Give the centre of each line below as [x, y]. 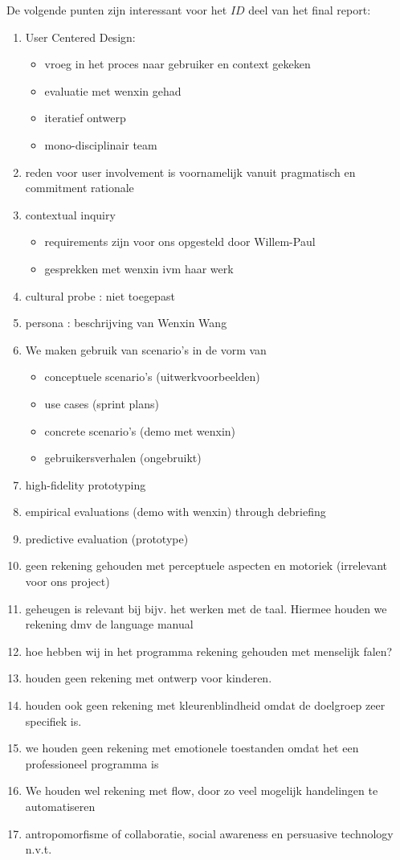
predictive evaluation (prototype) [107, 538]
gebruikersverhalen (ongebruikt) [123, 458]
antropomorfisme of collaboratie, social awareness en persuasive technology [209, 833]
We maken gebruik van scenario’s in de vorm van [146, 349]
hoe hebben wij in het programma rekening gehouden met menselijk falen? [209, 651]
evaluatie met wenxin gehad [113, 90]
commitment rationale [80, 188]
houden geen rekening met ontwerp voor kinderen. [149, 678]
